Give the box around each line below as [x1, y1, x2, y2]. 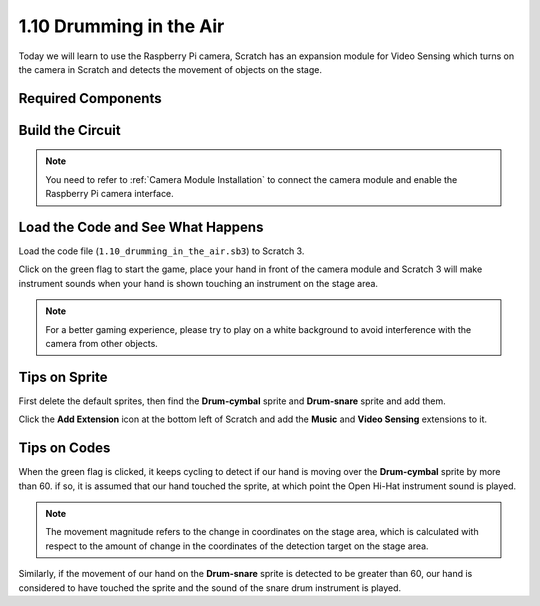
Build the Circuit [18, 121, 121, 139]
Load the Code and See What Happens [18, 218, 264, 235]
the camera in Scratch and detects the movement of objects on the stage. [18, 63, 322, 75]
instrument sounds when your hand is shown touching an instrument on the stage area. [18, 277, 379, 289]
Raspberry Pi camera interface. [45, 188, 174, 200]
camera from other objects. [45, 338, 159, 349]
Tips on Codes [18, 440, 111, 457]
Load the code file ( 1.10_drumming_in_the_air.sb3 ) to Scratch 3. [18, 245, 305, 257]
